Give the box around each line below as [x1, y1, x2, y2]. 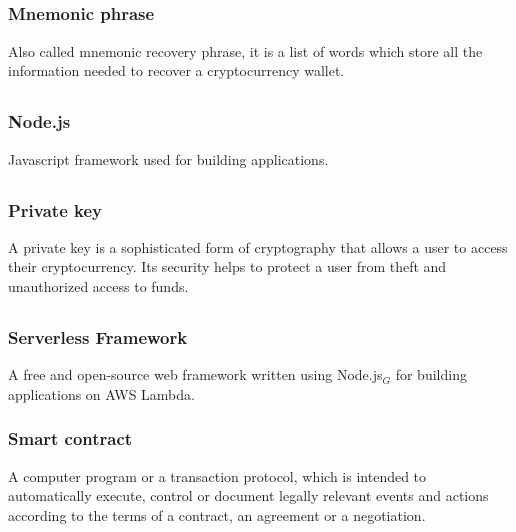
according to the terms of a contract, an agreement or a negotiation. [8, 504, 426, 525]
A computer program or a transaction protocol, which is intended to [8, 465, 427, 486]
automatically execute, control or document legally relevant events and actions [8, 485, 489, 506]
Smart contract [8, 426, 133, 451]
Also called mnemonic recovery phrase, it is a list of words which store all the [8, 40, 483, 61]
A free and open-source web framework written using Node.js [8, 364, 383, 385]
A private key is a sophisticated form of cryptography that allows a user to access [8, 236, 508, 257]
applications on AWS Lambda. [8, 383, 195, 404]
